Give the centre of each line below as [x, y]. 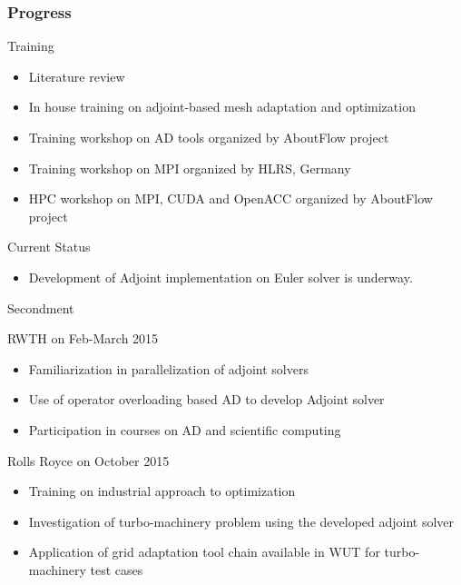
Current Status [49, 247]
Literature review [77, 76]
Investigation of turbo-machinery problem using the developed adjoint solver [241, 521]
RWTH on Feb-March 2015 [83, 338]
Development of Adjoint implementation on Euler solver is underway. [221, 277]
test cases [117, 569]
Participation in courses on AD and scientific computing [185, 429]
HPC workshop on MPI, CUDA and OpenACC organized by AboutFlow [230, 198]
